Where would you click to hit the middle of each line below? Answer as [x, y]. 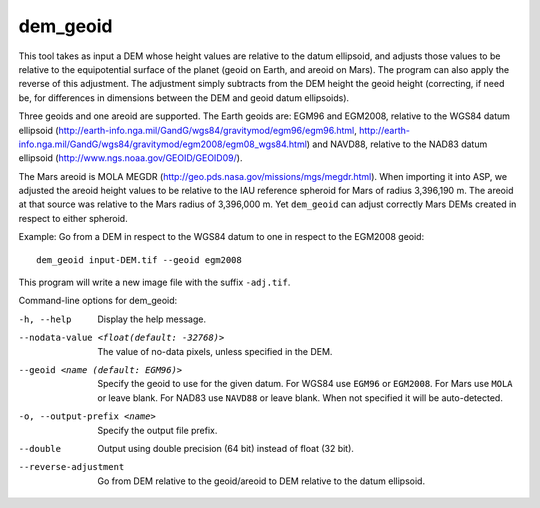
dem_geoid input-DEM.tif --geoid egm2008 [139, 259]
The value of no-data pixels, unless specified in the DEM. [215, 351]
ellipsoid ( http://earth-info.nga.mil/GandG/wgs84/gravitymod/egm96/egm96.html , [187, 130]
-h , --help [45, 319]
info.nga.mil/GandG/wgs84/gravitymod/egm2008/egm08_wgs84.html [162, 144]
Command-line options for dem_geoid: [98, 301]
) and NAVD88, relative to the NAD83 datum [397, 144]
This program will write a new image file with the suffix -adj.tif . [154, 282]
